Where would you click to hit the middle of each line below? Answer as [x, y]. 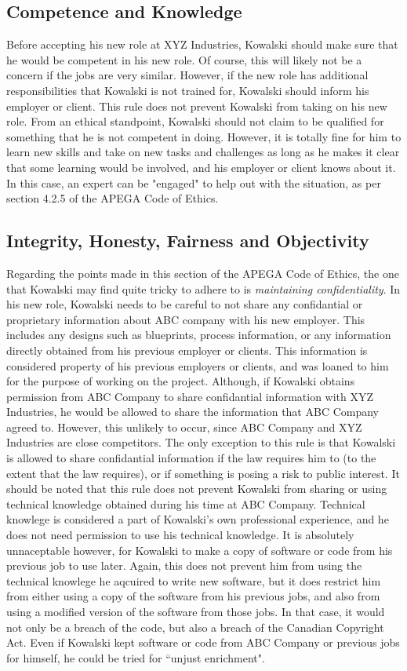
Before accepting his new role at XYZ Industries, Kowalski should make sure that [202, 44]
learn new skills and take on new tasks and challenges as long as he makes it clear [203, 152]
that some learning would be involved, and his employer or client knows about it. [201, 167]
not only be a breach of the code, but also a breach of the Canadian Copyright [195, 627]
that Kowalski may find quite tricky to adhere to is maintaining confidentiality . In [203, 288]
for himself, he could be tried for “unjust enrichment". [136, 657]
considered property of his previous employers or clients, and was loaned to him [198, 365]
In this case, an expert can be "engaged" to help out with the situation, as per [194, 182]
